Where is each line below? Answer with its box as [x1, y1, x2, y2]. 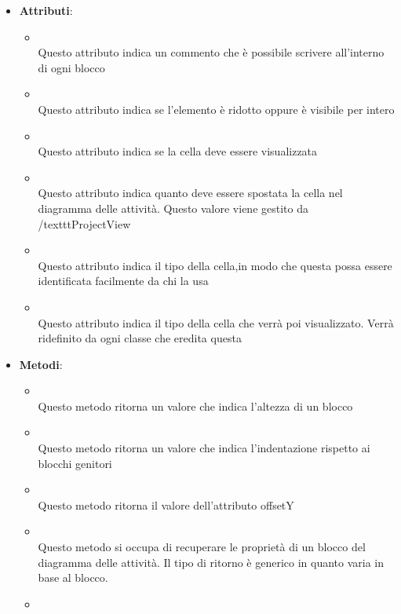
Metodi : [19, 356, 63, 372]
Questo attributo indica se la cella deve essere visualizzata [38, 143, 318, 159]
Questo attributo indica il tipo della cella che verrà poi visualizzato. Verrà [38, 314, 394, 331]
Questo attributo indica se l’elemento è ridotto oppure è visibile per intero [38, 101, 395, 117]
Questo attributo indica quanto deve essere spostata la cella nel [38, 185, 343, 201]
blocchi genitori [38, 455, 112, 471]
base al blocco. [38, 569, 108, 586]
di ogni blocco [38, 59, 105, 75]
